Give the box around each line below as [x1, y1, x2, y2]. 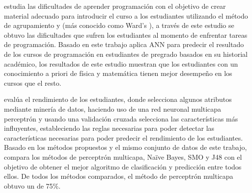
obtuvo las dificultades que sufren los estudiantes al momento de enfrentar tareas [4, 29, 248, 40]
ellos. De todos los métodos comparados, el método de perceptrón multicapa [4, 171, 233, 181]
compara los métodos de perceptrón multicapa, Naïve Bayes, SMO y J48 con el [4, 151, 242, 162]
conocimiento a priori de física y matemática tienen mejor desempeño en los [4, 68, 232, 78]
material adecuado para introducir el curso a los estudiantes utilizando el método [4, 10, 248, 21]
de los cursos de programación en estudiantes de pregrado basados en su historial [4, 48, 248, 59]
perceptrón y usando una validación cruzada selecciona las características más [4, 113, 238, 123]
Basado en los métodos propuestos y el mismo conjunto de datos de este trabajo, [4, 142, 247, 152]
